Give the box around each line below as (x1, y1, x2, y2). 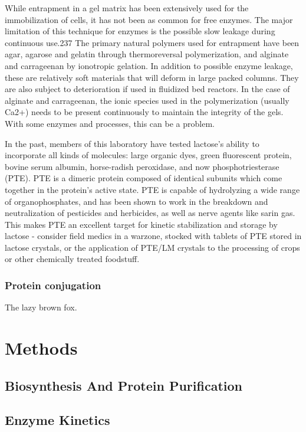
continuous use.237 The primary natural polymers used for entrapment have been (5, 36, 300, 48)
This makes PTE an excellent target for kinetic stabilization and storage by (5, 218, 278, 230)
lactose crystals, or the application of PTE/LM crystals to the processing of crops (5, 241, 300, 253)
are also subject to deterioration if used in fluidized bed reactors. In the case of (5, 83, 290, 95)
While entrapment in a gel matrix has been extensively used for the (5, 2, 249, 14)
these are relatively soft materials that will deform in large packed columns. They (5, 71, 299, 83)
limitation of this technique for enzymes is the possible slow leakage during (5, 25, 275, 37)
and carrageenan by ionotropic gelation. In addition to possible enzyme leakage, (5, 59, 293, 71)
